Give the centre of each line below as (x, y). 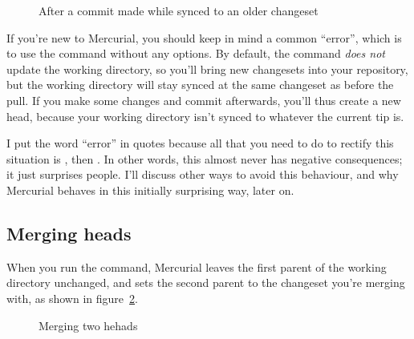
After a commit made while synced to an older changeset (179, 10)
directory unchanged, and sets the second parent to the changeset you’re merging (206, 282)
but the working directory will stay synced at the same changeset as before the (200, 85)
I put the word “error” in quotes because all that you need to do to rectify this (200, 143)
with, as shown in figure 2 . (72, 298)
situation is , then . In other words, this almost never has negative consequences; (205, 158)
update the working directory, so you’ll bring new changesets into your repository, (207, 69)
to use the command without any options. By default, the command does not (196, 53)
